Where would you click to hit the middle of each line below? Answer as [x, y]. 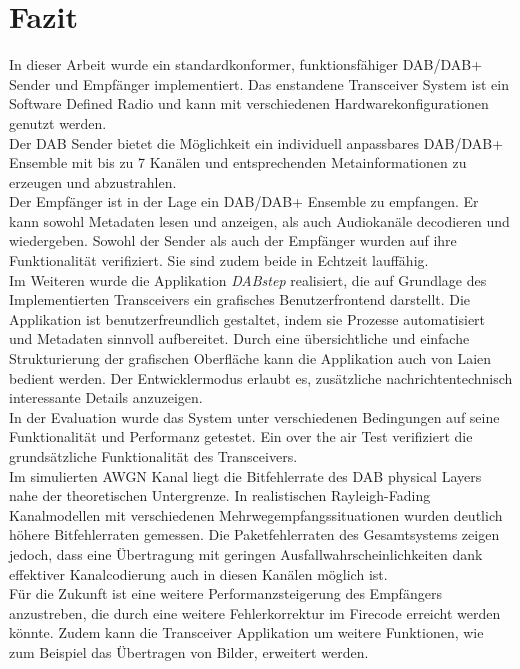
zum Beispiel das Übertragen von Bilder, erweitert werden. [189, 651]
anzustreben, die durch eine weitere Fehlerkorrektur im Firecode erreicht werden [255, 612]
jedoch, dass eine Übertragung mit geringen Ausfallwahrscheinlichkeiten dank [246, 553]
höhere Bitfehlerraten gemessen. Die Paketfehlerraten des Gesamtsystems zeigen [254, 534]
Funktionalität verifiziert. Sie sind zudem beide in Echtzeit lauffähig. [219, 260]
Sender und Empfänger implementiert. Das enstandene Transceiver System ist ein [259, 83]
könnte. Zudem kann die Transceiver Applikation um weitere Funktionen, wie [246, 632]
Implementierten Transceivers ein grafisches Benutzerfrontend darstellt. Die [240, 299]
